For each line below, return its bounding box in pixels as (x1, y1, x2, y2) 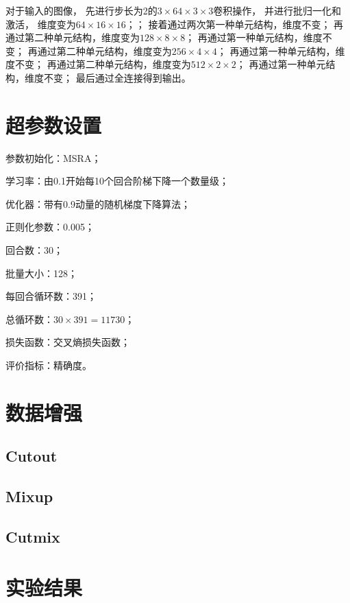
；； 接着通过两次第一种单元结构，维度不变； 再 (125, 16, 344, 31)
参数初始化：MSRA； (5, 150, 101, 165)
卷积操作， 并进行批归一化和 (213, 3, 342, 17)
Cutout (5, 445, 58, 466)
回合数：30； (5, 243, 63, 257)
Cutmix (5, 525, 60, 547)
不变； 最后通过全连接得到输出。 (43, 70, 191, 84)
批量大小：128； (5, 265, 77, 280)
